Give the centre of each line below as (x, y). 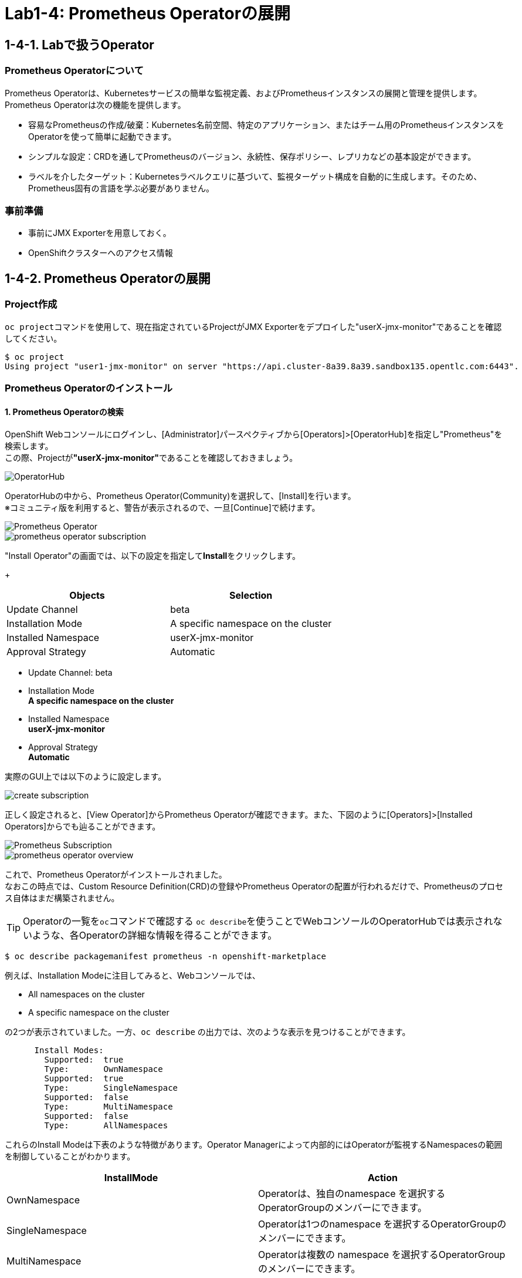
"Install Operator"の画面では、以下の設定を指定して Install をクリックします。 (152, 556)
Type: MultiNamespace (109, 1107)
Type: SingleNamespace (111, 1088)
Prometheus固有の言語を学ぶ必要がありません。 (121, 188)
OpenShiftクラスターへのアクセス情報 (101, 253)
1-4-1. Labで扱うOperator (79, 45)
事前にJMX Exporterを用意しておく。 (100, 233)
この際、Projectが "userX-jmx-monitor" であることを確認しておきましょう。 (151, 458)
